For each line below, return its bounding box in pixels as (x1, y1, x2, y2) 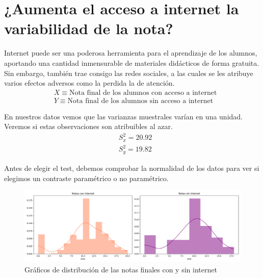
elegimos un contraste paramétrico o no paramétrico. (4, 172, 169, 183)
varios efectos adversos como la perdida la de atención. (4, 78, 175, 88)
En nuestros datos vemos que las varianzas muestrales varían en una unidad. (4, 111, 243, 121)
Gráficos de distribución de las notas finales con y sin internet (24, 264, 217, 274)
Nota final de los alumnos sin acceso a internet (67, 97, 214, 105)
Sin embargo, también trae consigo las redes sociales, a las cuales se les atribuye (4, 67, 253, 78)
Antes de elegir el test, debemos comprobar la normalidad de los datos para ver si (4, 162, 259, 173)
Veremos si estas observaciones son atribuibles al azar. (4, 121, 173, 132)
